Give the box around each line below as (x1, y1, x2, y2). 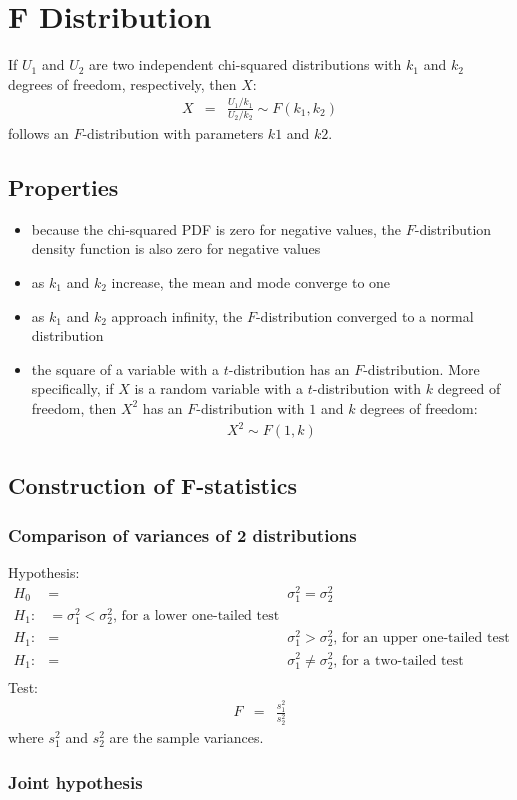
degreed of (437, 378, 501, 399)
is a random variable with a (134, 378, 304, 399)
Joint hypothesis (8, 769, 143, 794)
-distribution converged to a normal (255, 305, 474, 326)
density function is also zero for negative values (31, 238, 321, 259)
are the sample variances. (109, 727, 264, 748)
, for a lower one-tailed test (113, 609, 280, 623)
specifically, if (31, 378, 114, 399)
